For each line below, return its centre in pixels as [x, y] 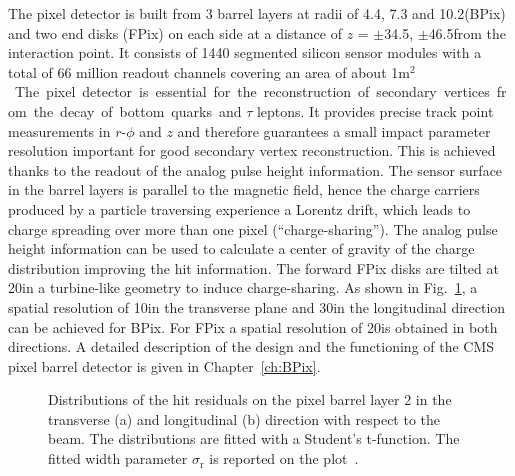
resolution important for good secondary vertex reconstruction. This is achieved [252, 150]
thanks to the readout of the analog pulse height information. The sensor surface [255, 169]
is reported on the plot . [284, 458]
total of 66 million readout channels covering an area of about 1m [209, 71]
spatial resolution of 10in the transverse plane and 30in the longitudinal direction [257, 306]
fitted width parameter [118, 458]
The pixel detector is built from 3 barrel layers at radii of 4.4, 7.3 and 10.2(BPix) [257, 13]
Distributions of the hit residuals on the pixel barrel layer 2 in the [250, 399]
